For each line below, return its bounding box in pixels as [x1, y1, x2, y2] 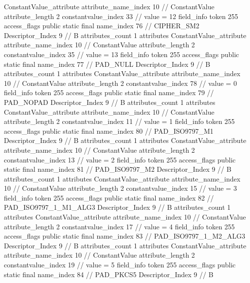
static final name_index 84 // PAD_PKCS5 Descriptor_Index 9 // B [4, 269, 214, 279]
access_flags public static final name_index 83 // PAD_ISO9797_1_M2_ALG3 [4, 231, 246, 241]
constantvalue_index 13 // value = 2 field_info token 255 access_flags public [4, 154, 236, 164]
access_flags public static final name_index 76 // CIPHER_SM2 [4, 20, 199, 31]
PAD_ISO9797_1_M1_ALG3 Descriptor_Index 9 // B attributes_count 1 [4, 202, 231, 212]
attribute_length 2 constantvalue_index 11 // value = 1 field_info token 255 [4, 116, 235, 126]
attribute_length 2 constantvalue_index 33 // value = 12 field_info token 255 [4, 11, 238, 21]
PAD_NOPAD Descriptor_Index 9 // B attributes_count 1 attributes [4, 97, 215, 107]
